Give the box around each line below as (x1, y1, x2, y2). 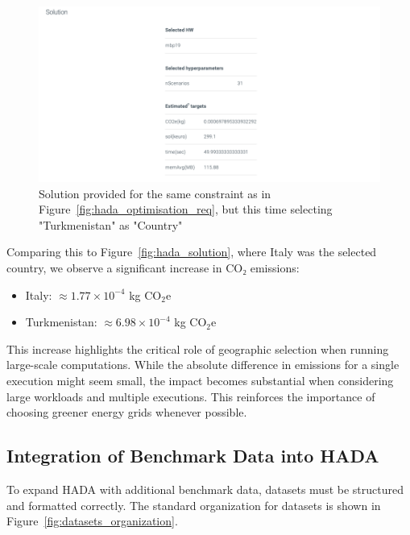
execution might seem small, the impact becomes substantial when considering (6, 371, 394, 388)
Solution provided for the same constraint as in (39, 185, 271, 201)
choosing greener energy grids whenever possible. (6, 404, 247, 421)
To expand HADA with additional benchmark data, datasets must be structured (6, 480, 404, 497)
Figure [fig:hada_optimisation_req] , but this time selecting (39, 201, 333, 218)
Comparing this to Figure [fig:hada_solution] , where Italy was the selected (6, 243, 377, 260)
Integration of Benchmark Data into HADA (6, 443, 379, 468)
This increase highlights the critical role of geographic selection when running (6, 340, 389, 357)
